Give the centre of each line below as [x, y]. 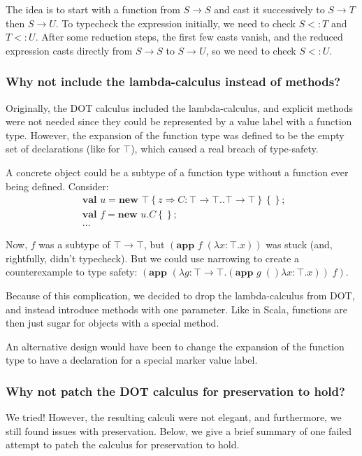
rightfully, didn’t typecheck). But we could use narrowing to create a [153, 258]
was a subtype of [74, 244]
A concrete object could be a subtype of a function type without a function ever [177, 172]
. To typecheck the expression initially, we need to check [175, 23]
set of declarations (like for [63, 149]
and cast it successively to [269, 9]
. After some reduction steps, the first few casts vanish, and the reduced [189, 37]
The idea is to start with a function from [93, 9]
